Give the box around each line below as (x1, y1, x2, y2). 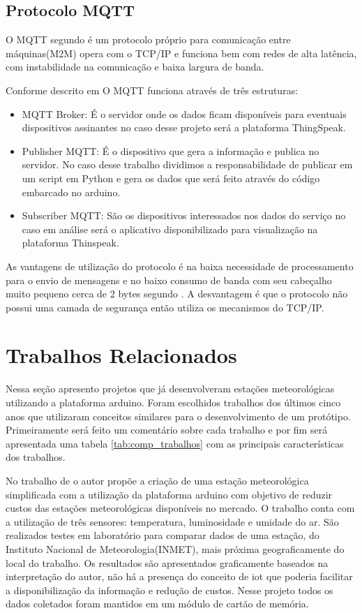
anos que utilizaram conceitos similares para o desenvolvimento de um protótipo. (6, 408, 351, 423)
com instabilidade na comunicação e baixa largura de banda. (6, 59, 264, 74)
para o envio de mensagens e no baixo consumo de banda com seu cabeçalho (6, 272, 332, 287)
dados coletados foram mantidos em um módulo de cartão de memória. (6, 596, 309, 611)
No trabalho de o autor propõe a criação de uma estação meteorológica (6, 473, 309, 487)
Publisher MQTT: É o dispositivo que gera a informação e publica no (22, 143, 319, 158)
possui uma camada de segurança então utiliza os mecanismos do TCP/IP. (6, 300, 324, 314)
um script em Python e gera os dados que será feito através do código (22, 170, 320, 185)
